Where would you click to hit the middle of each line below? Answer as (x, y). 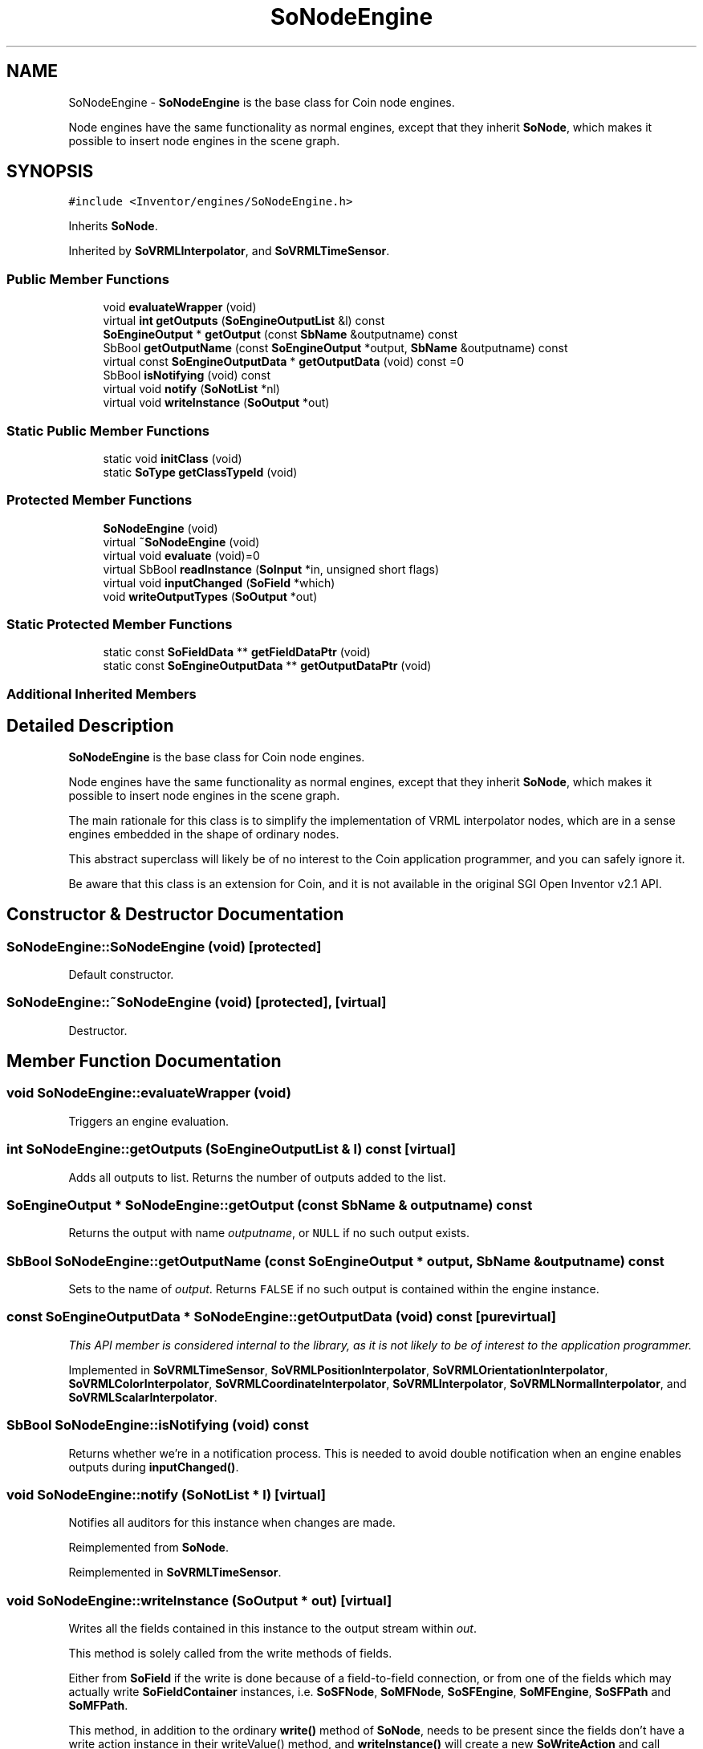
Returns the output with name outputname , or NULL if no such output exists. (269, 1233)
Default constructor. (121, 974)
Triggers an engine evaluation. (148, 1121)
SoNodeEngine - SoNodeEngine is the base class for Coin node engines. (262, 102)
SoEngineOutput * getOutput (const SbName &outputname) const (280, 335)
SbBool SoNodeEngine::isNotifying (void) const (158, 1425)
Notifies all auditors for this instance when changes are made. (232, 1523)
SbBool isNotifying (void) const (187, 375)
